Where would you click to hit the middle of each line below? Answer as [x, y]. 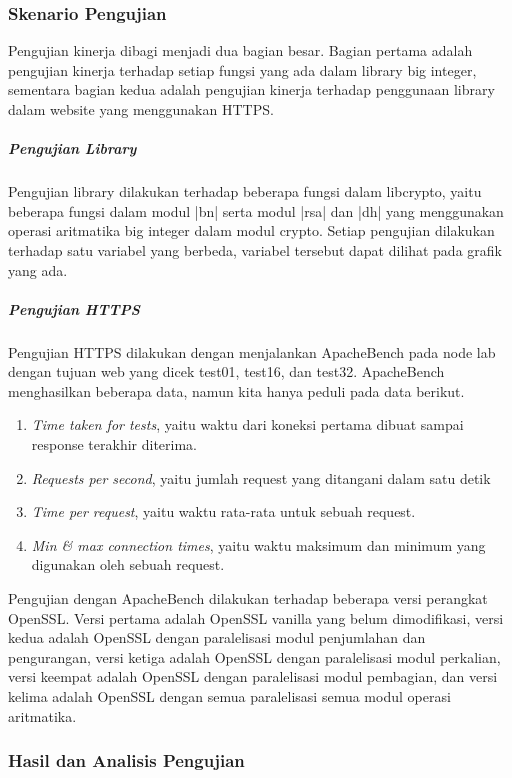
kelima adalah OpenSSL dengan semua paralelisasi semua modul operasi [229, 696]
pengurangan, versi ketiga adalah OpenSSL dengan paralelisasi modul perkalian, [254, 656]
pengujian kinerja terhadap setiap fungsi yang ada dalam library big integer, [242, 69]
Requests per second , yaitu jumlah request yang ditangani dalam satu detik [261, 477]
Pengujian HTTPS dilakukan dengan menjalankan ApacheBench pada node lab [252, 351]
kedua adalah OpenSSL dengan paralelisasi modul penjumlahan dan [217, 637]
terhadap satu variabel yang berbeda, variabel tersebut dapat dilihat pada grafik [255, 249]
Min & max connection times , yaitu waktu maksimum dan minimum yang [258, 544]
